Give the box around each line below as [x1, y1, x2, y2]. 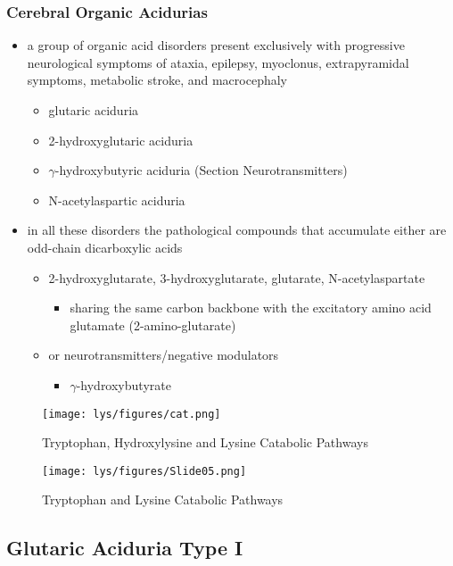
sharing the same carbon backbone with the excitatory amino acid [70, 298, 432, 317]
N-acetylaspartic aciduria [48, 190, 185, 209]
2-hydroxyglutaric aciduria [48, 130, 194, 149]
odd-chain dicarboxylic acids [27, 237, 183, 256]
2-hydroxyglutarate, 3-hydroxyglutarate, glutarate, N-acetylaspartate [48, 268, 425, 287]
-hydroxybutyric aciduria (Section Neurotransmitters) [54, 161, 348, 179]
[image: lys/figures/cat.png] [42, 407, 221, 420]
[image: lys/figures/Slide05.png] [42, 464, 247, 478]
